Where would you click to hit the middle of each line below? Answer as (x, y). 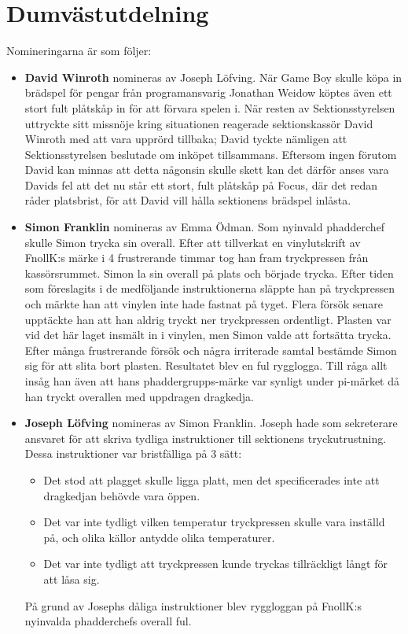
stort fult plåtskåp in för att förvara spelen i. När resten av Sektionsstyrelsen (210, 107)
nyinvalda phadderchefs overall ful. (108, 621)
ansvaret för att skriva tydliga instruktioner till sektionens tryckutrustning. (206, 438)
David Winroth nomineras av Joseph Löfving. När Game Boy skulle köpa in (213, 77)
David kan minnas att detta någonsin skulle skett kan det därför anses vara (207, 170)
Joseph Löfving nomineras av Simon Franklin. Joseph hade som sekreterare (211, 423)
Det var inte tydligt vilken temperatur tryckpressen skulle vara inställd (214, 522)
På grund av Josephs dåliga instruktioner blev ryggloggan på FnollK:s (193, 605)
